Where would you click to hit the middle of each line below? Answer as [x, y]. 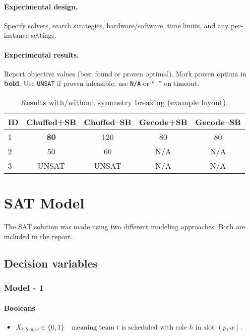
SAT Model [44, 203]
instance [16, 35]
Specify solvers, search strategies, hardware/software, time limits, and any [116, 25]
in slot [205, 327]
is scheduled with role [154, 327]
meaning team [93, 327]
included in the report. [38, 236]
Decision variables [51, 263]
